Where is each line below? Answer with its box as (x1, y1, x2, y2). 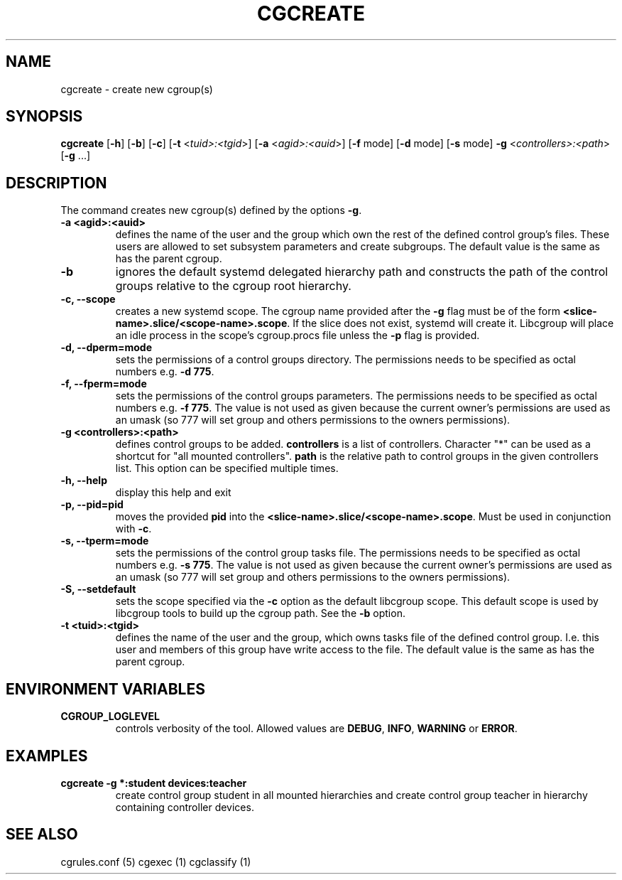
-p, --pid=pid (60, 498, 124, 511)
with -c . (115, 522, 152, 535)
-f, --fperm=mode (60, 377, 147, 390)
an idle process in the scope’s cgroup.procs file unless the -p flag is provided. (115, 329, 480, 342)
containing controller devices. (115, 800, 254, 813)
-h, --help (60, 474, 107, 487)
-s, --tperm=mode (60, 535, 149, 547)
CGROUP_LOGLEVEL (60, 710, 160, 723)
